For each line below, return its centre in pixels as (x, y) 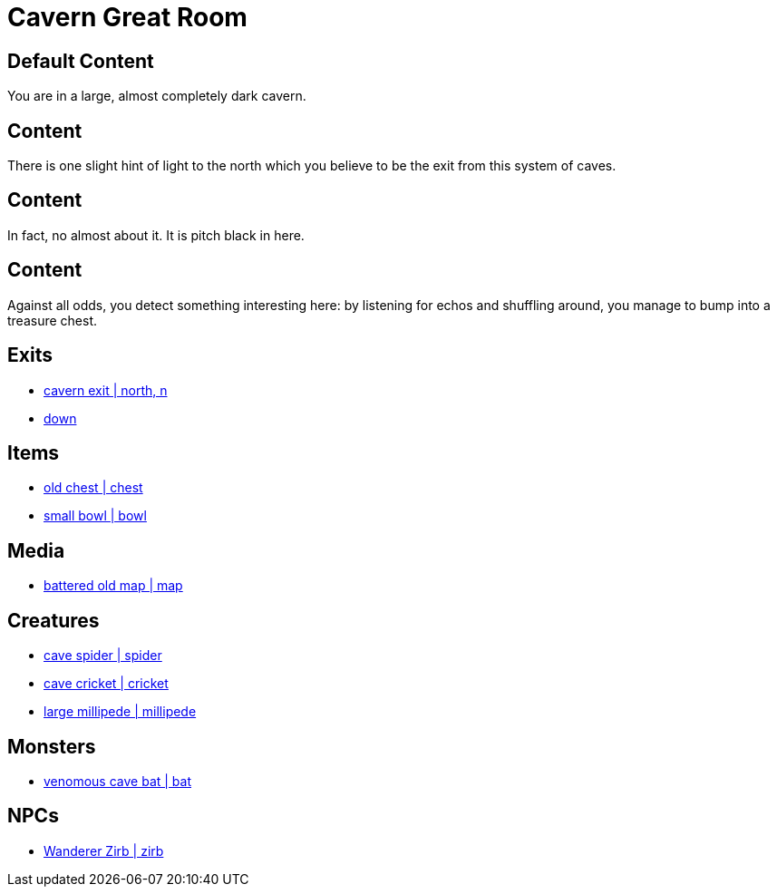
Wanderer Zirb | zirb (104, 850)
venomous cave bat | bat (118, 781)
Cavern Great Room (127, 17)
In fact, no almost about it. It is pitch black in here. (156, 235)
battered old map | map (113, 586)
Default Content (81, 61)
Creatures (53, 620)
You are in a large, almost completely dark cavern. (157, 96)
